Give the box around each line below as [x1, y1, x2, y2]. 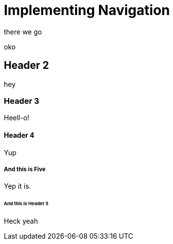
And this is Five [4, 165, 46, 173]
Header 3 [4, 96, 39, 106]
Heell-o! [4, 114, 30, 122]
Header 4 [4, 130, 34, 139]
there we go [4, 27, 42, 36]
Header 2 [4, 59, 49, 72]
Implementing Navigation [4, 2, 170, 18]
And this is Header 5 [4, 201, 48, 207]
